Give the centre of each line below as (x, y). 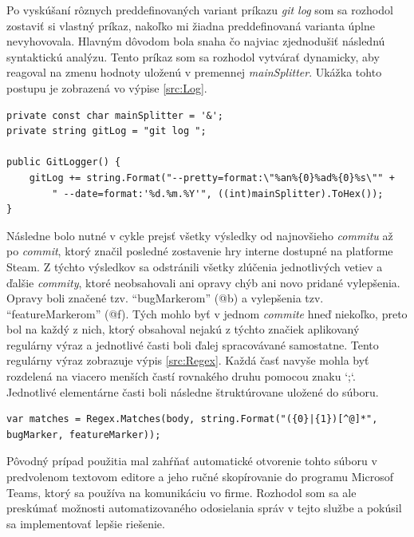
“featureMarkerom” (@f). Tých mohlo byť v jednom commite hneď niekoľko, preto (207, 313)
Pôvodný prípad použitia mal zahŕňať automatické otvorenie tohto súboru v (192, 461)
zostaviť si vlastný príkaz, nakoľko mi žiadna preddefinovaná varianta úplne (191, 25)
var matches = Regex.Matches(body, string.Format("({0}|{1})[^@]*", (192, 419)
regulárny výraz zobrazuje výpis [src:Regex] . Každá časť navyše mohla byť (188, 360)
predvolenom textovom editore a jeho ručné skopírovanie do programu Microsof (200, 477)
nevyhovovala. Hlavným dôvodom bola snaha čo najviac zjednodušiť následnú (196, 41)
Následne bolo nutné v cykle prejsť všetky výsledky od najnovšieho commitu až (200, 235)
